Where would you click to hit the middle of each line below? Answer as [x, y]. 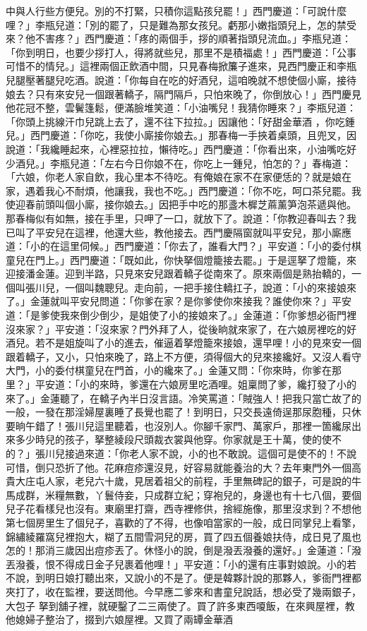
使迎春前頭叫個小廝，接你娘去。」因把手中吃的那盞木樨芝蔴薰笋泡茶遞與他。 [181, 204]
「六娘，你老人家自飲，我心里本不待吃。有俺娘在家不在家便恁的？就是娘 [174, 177]
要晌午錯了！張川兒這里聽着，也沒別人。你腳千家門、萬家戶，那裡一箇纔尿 [179, 425]
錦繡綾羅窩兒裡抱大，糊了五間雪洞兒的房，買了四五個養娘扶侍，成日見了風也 [183, 536]
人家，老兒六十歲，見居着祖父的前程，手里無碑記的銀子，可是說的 [198, 481]
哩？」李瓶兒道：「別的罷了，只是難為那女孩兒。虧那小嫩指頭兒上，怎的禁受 [181, 24]
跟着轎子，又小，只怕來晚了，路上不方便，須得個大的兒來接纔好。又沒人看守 [183, 356]
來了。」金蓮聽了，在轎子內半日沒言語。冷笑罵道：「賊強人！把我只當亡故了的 [183, 398]
